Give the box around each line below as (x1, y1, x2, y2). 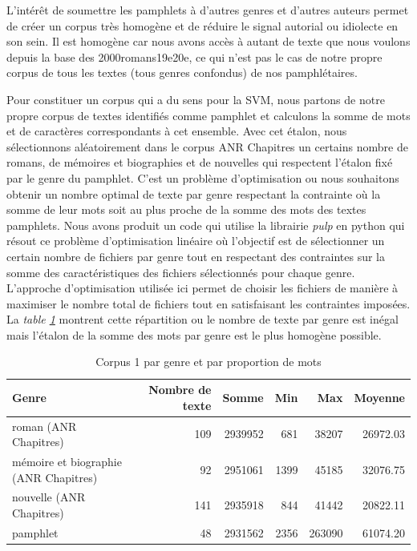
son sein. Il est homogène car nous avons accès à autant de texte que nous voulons (6, 33, 411, 50)
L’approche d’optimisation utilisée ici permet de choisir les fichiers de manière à (6, 280, 399, 296)
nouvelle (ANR (12, 489, 86, 505)
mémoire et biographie (12, 452, 122, 469)
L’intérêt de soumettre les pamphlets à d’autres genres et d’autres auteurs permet (6, 2, 409, 18)
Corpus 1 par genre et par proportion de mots (95, 353, 322, 370)
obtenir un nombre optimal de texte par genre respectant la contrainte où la (6, 185, 381, 202)
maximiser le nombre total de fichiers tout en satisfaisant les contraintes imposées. (6, 295, 411, 312)
